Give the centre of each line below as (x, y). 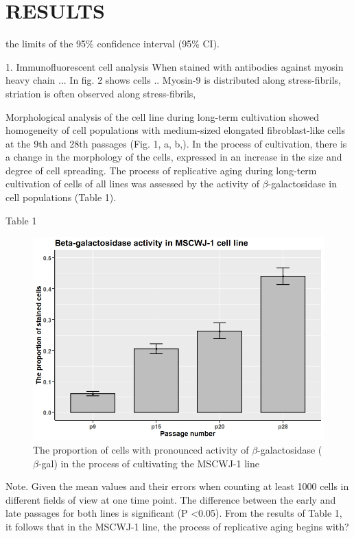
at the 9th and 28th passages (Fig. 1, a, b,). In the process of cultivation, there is (176, 143)
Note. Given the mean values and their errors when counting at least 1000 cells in (177, 486)
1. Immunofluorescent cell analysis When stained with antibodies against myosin (175, 66)
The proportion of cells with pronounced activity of (141, 450)
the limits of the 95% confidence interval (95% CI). (113, 44)
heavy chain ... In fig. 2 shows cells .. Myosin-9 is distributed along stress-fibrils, (173, 80)
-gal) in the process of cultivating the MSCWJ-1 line (149, 463)
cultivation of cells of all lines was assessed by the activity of (132, 184)
